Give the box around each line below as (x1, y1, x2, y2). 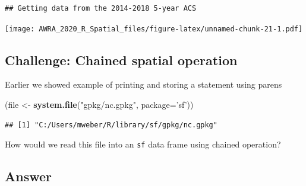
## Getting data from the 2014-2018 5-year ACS (5, 4, 197, 12)
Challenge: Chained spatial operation (5, 50, 238, 69)
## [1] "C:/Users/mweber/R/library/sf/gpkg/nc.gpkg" (5, 120, 217, 129)
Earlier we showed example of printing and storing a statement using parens (5, 78, 282, 91)
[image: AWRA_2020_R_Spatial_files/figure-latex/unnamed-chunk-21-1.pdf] (5, 24, 303, 33)
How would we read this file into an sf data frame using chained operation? (5, 138, 281, 150)
